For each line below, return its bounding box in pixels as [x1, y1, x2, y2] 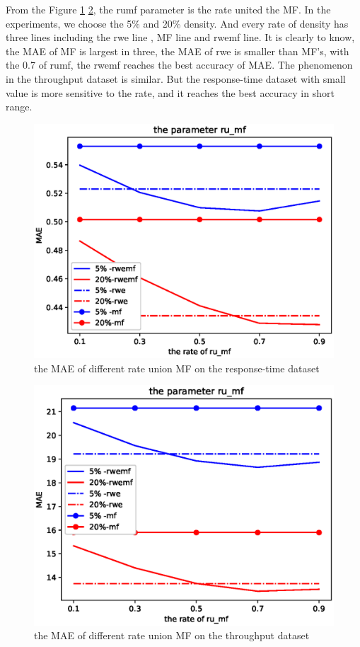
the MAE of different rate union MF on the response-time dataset [34, 360, 320, 375]
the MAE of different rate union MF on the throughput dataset [34, 628, 310, 643]
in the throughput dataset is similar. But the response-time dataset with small [6, 71, 346, 86]
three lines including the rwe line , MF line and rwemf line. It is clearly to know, [6, 30, 355, 45]
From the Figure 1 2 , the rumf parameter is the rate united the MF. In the [6, 2, 331, 16]
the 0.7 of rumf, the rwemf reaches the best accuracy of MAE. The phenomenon [6, 57, 353, 72]
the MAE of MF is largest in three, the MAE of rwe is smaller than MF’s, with [6, 43, 349, 58]
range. [6, 99, 33, 114]
